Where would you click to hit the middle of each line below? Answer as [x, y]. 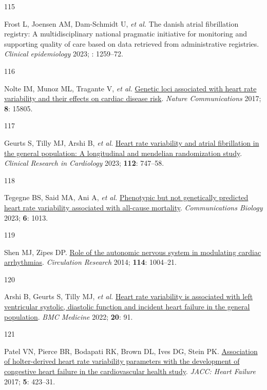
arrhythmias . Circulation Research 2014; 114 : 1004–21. [90, 262]
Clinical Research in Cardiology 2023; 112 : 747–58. [84, 163]
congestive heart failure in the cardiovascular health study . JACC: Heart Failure [130, 371]
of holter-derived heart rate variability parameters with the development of [122, 361]
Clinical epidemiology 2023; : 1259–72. [64, 54]
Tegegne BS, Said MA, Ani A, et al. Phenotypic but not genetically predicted [126, 197]
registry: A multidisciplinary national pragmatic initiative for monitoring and [126, 34]
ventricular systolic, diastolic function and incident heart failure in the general [127, 307]
